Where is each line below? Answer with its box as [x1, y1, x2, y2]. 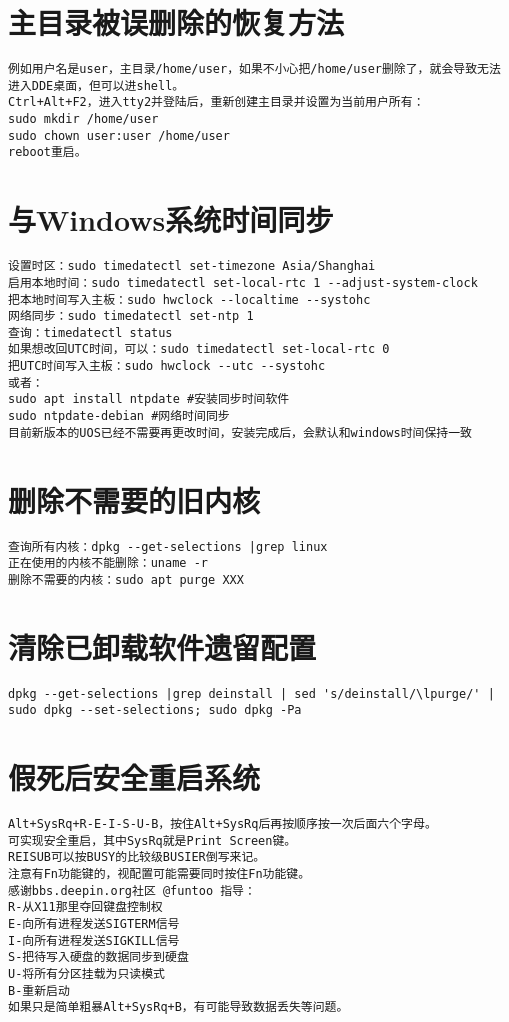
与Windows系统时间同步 [8, 199, 334, 240]
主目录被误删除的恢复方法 [8, 2, 345, 43]
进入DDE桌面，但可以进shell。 [8, 78, 185, 93]
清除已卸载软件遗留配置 [8, 626, 317, 667]
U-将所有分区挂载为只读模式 [8, 966, 166, 981]
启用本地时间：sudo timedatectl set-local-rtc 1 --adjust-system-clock [8, 275, 478, 290]
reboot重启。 [8, 145, 87, 160]
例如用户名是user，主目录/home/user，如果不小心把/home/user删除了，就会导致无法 [8, 62, 501, 77]
